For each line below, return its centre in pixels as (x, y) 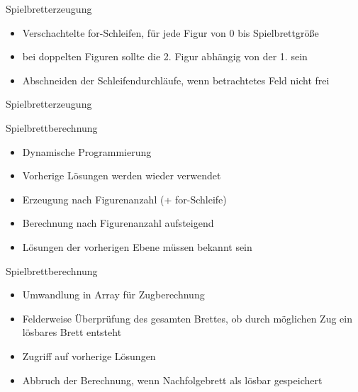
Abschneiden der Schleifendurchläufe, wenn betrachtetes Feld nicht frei (176, 80)
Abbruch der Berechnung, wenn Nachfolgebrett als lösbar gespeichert (172, 380)
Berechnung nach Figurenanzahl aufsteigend (118, 223)
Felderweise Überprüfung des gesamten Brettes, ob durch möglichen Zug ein (188, 318)
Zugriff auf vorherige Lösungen (89, 355)
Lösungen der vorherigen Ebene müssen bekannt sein (137, 246)
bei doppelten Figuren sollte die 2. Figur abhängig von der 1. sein (165, 56)
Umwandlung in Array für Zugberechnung (113, 295)
